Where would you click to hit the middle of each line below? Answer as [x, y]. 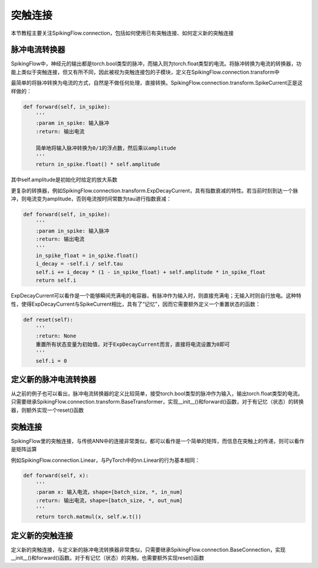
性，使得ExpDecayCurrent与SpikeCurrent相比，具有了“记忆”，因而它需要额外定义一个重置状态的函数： [136, 304]
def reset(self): [48, 319]
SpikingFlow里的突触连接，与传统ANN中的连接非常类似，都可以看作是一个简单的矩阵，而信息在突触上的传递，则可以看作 [158, 441]
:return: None [56, 336]
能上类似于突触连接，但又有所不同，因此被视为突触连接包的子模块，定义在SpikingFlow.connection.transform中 [145, 72]
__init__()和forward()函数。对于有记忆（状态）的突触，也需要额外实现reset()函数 [107, 558]
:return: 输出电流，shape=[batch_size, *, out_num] [109, 500]
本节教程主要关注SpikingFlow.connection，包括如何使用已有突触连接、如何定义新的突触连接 [122, 33]
